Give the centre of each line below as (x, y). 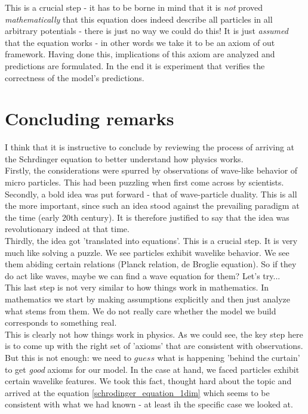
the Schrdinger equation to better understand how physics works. (124, 158)
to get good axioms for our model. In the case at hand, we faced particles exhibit (152, 369)
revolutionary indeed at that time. (67, 229)
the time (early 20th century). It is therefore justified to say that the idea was (147, 217)
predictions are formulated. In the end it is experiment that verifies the (135, 65)
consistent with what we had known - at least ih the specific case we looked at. (149, 404)
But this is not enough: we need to (68, 357)
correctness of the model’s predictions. (75, 77)
